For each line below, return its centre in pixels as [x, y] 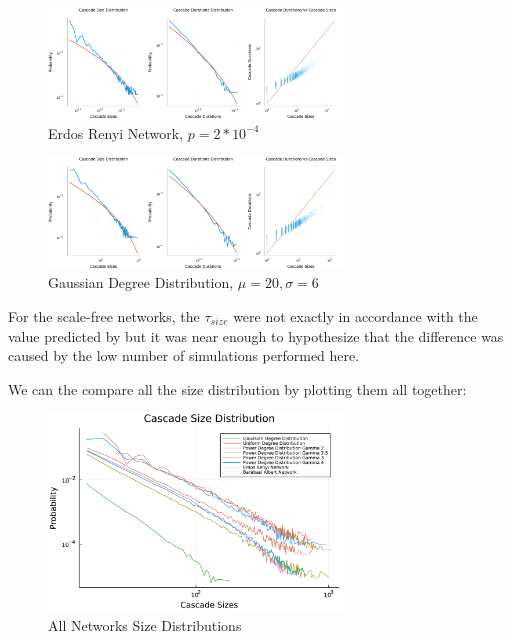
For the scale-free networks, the [104, 315]
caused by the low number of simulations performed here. [184, 355]
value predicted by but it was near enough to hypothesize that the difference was [256, 335]
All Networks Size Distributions [145, 624]
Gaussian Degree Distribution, [141, 282]
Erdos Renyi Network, [116, 132]
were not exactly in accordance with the [355, 315]
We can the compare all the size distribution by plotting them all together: [237, 388]
